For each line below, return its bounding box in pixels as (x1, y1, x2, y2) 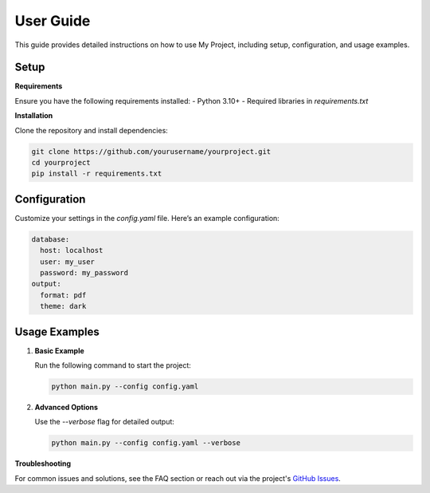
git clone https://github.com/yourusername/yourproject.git (31, 147, 272, 156)
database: (31, 235, 70, 243)
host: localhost (40, 246, 104, 255)
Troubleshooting (14, 459, 72, 468)
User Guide (14, 12, 91, 30)
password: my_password (40, 268, 129, 278)
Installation (14, 111, 53, 120)
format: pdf (40, 290, 87, 299)
